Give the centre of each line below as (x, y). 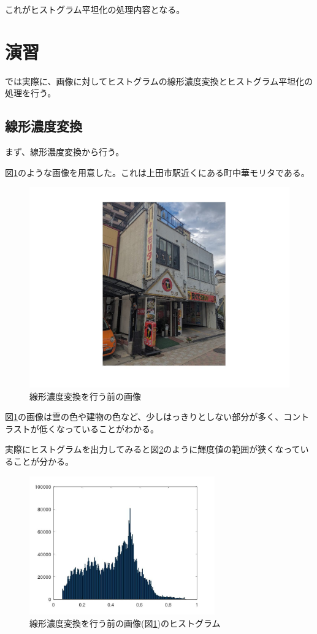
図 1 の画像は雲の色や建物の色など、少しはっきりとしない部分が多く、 (144, 417)
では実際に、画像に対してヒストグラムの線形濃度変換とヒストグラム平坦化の (159, 81)
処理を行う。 (31, 93)
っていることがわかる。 (112, 428)
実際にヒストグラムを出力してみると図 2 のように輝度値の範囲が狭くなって (153, 449)
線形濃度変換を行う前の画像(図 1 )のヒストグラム (125, 623)
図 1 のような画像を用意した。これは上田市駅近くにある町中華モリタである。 (157, 172)
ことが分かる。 (43, 461)
